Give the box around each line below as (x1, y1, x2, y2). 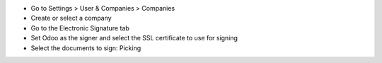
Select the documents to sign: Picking (30, 43, 141, 52)
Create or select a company (30, 14, 112, 23)
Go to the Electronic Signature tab (30, 23, 130, 32)
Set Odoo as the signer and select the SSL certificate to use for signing (30, 34, 238, 42)
